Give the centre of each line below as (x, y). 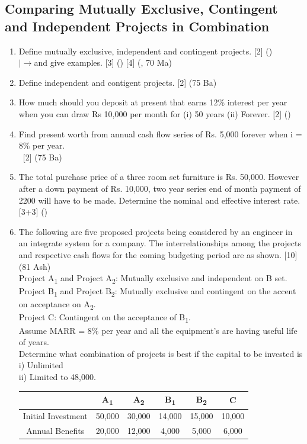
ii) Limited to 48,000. (57, 376)
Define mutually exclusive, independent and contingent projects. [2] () (145, 51)
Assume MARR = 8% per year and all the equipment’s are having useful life (158, 330)
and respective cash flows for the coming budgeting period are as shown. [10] (158, 254)
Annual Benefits (55, 431)
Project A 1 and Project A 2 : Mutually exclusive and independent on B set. (153, 279)
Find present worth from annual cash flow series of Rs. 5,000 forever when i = (160, 133)
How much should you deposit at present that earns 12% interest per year (153, 102)
